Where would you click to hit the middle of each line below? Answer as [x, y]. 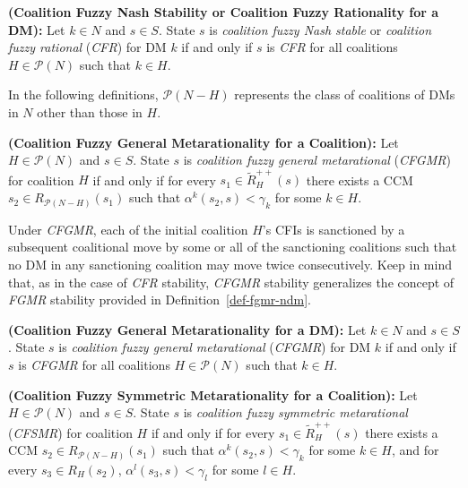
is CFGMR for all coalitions [94, 365]
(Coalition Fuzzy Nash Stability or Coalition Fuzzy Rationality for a [224, 12]
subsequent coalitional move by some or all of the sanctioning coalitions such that [233, 247]
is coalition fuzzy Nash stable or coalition [321, 29]
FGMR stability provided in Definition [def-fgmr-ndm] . [160, 300]
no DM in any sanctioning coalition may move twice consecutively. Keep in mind [230, 265]
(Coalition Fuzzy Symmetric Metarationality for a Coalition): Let [213, 394]
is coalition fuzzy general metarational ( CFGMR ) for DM [215, 347]
